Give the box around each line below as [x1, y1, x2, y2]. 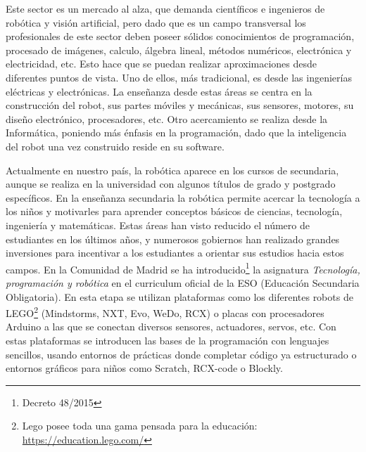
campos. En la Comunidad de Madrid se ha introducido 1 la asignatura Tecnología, [6, 259, 360, 276]
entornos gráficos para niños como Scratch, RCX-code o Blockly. [6, 361, 283, 375]
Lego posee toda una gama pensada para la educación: [22, 418, 258, 433]
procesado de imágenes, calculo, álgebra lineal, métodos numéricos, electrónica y [6, 42, 352, 57]
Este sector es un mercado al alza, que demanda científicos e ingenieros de [6, 1, 325, 15]
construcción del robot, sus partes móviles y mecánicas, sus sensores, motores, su [6, 98, 354, 112]
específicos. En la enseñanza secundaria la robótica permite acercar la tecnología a [6, 190, 360, 205]
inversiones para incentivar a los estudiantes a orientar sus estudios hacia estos [6, 245, 344, 260]
